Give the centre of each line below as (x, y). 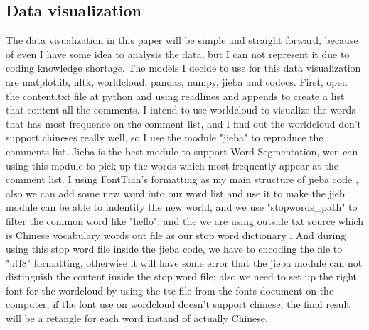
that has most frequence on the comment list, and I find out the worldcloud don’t (184, 123)
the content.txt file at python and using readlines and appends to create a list (175, 95)
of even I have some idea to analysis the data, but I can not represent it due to (178, 54)
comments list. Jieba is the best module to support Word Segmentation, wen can (182, 151)
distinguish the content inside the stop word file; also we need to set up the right (182, 276)
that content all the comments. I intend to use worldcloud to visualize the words (181, 110)
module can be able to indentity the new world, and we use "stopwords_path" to (182, 207)
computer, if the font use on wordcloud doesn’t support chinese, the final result (178, 304)
